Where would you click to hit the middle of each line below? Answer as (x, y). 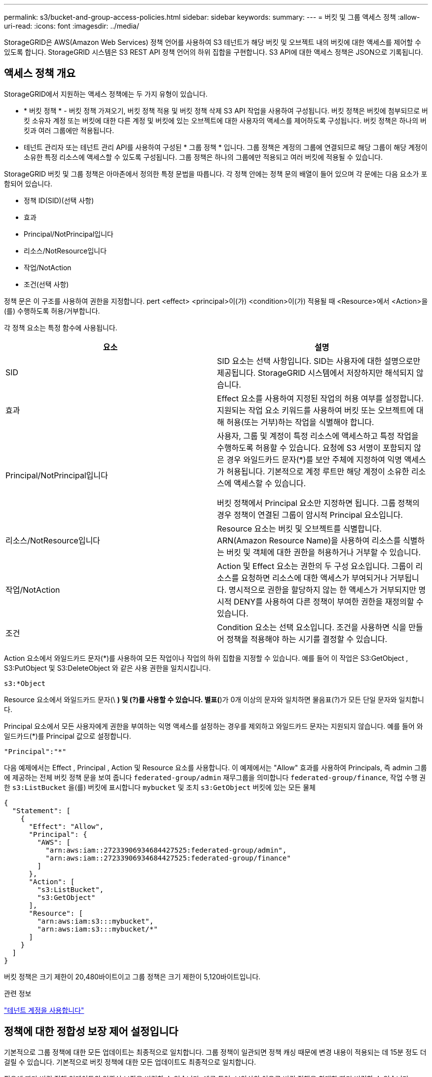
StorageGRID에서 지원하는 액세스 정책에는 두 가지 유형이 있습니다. (106, 94)
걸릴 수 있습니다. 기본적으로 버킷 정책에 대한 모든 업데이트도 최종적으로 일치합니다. (130, 1062)
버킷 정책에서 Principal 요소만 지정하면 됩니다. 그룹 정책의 (318, 503)
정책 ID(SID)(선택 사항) (59, 200)
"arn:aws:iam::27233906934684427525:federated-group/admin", (166, 850)
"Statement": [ (41, 810)
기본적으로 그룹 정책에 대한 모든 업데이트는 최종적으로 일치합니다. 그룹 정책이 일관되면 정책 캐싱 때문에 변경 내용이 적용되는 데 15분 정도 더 (215, 1052)
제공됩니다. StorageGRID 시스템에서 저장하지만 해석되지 (316, 373)
